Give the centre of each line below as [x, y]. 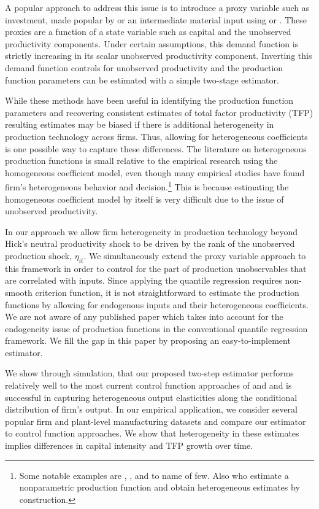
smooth [19, 292]
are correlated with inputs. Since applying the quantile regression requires [144, 280]
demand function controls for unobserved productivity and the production [144, 67]
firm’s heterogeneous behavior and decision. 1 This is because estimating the [147, 186]
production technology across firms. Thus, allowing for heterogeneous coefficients [156, 136]
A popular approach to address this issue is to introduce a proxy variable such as [157, 7]
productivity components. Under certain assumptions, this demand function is [152, 43]
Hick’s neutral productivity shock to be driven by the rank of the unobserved [150, 243]
